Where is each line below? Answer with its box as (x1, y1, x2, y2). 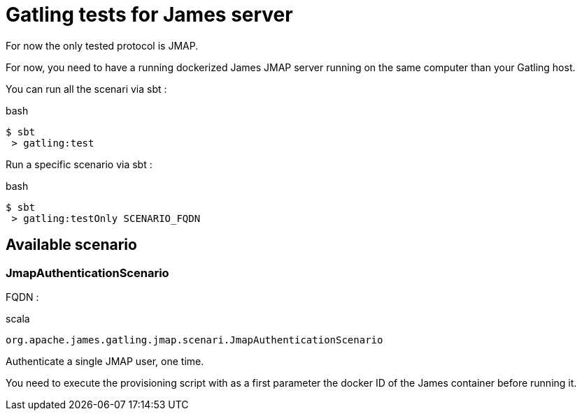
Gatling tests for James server (6, 3, 293, 27)
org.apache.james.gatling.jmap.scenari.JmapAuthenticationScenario (6, 334, 383, 346)
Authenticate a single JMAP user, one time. (6, 355, 204, 367)
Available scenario (6, 236, 137, 254)
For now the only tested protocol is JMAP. (6, 39, 199, 52)
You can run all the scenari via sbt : (6, 82, 167, 95)
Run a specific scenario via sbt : (6, 158, 152, 170)
